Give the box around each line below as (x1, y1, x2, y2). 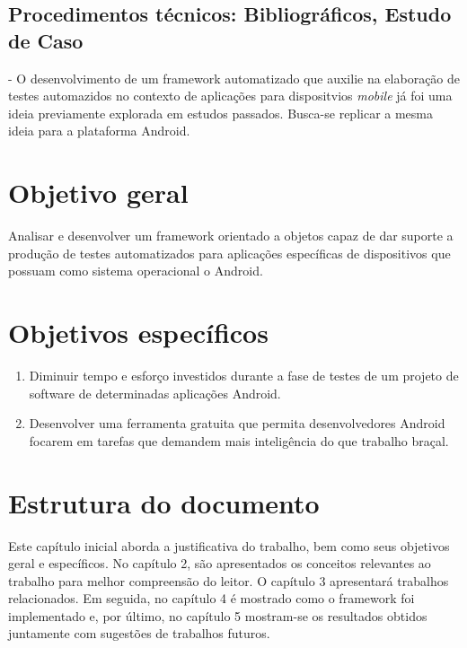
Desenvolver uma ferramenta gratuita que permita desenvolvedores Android (29, 414, 445, 433)
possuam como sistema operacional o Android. (8, 261, 263, 280)
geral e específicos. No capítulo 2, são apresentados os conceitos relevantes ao (8, 554, 431, 573)
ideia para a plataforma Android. (8, 121, 190, 140)
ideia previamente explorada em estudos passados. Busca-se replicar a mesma (8, 103, 434, 122)
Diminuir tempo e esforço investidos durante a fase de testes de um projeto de (29, 366, 459, 384)
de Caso (8, 26, 84, 54)
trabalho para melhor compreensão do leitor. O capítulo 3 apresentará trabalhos (8, 571, 449, 590)
